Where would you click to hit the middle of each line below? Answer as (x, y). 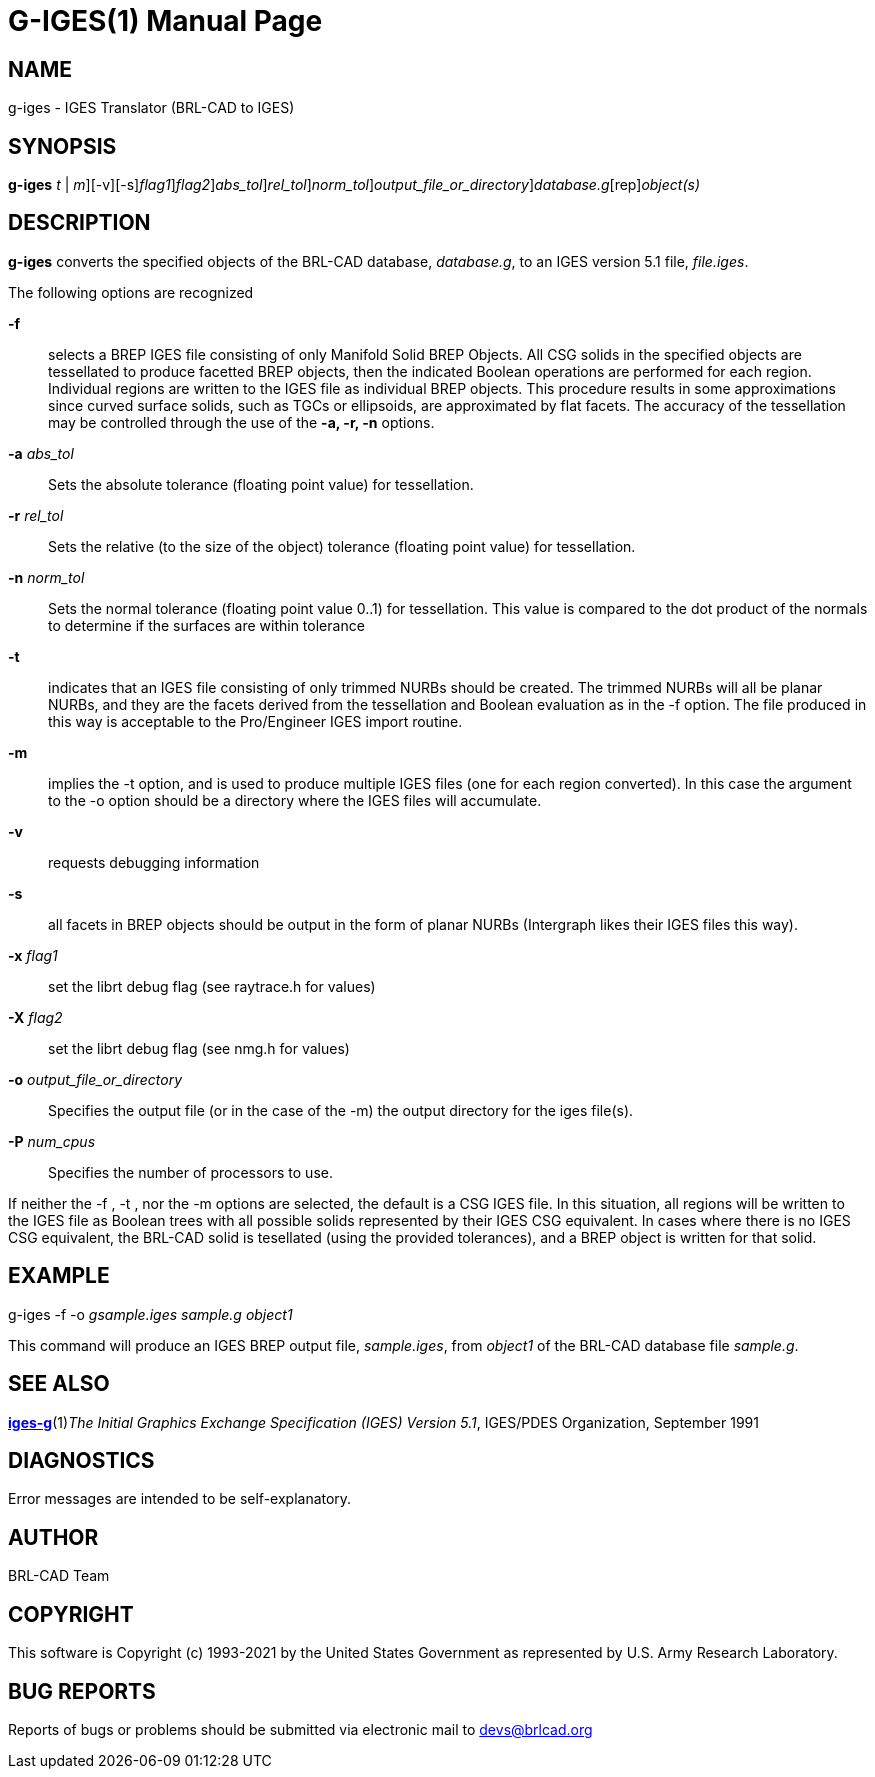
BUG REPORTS (82, 1691)
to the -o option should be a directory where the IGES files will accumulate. (295, 800)
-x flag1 (33, 955)
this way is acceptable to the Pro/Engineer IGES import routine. (255, 721)
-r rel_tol (36, 515)
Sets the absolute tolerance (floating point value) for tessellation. (261, 484)
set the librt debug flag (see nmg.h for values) (199, 1048)
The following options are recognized (131, 292)
